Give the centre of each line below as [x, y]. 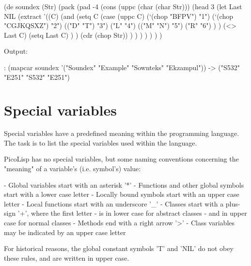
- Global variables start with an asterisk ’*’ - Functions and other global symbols [124, 185]
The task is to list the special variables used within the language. [101, 142]
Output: [16, 51]
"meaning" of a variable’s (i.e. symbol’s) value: [72, 169]
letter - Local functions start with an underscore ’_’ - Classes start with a [114, 203]
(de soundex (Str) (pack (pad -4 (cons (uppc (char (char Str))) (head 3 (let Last [123, 6]
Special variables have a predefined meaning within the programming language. [122, 133]
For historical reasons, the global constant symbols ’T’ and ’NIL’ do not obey [119, 248]
